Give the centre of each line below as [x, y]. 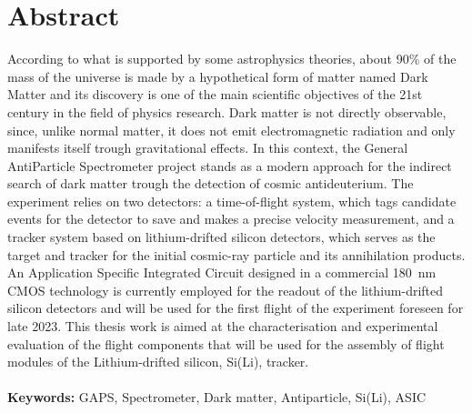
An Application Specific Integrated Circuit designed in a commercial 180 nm [222, 272]
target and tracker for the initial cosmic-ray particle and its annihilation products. [236, 254]
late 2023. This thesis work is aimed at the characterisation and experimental [223, 326]
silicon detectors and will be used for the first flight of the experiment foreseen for [236, 308]
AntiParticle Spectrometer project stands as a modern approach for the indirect [230, 165]
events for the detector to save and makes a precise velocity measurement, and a [231, 219]
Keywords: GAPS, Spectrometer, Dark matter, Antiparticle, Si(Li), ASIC [217, 397]
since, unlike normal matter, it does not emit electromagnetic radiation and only [231, 130]
